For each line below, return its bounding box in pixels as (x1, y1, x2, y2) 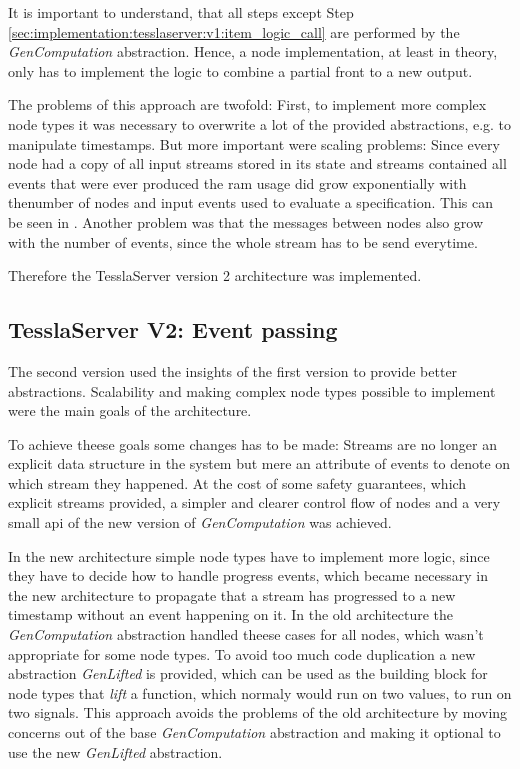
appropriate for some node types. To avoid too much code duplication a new (8, 643, 476, 664)
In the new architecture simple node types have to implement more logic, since (8, 545, 490, 566)
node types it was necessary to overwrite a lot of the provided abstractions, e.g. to (8, 113, 512, 134)
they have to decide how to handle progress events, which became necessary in (8, 565, 488, 586)
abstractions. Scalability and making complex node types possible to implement (8, 380, 496, 401)
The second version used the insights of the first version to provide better (8, 360, 458, 381)
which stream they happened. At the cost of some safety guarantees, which (8, 472, 467, 493)
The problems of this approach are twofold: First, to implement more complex (8, 94, 487, 115)
